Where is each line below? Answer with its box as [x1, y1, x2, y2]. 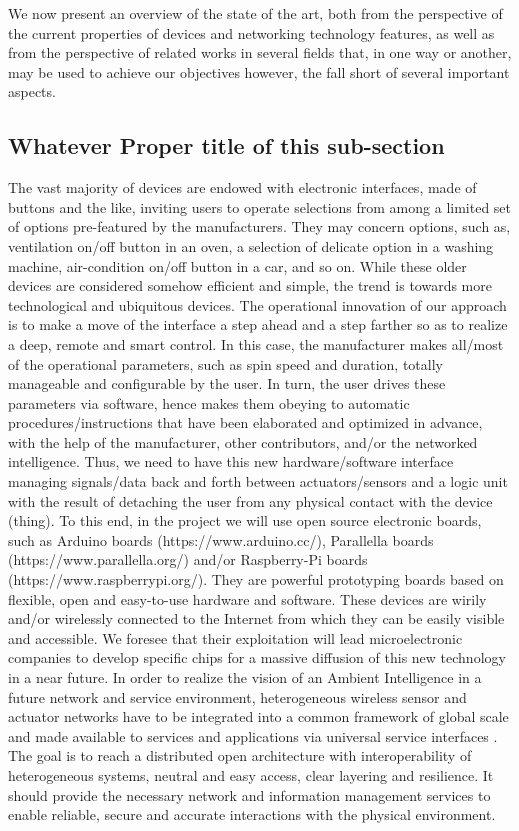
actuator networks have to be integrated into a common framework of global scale [8, 706, 509, 727]
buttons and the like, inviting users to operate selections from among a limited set [8, 196, 512, 217]
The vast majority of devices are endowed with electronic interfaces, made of [8, 177, 477, 198]
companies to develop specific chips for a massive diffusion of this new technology [8, 647, 506, 668]
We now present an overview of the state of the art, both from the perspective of [8, 3, 503, 23]
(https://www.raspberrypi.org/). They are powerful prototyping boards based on [8, 569, 504, 590]
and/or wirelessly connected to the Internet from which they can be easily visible [8, 608, 505, 629]
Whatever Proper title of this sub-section [8, 130, 445, 161]
